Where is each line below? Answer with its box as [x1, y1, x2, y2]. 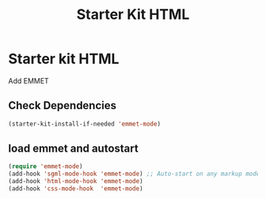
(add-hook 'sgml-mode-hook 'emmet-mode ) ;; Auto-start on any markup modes [8, 170, 264, 178]
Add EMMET [8, 76, 49, 85]
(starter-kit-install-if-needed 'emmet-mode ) [8, 120, 161, 128]
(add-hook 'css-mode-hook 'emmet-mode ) [8, 185, 144, 193]
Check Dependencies [8, 99, 117, 112]
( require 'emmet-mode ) [8, 163, 83, 171]
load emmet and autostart [8, 142, 139, 156]
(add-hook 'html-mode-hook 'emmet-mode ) [8, 178, 144, 186]
